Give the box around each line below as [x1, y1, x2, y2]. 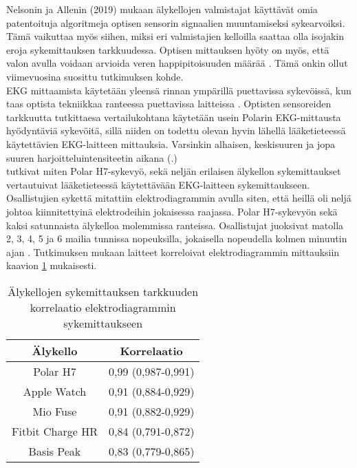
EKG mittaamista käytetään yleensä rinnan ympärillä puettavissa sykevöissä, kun [6, 83, 351, 97]
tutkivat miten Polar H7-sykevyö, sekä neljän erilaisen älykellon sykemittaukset [6, 164, 341, 178]
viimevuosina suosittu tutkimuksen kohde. [6, 69, 184, 83]
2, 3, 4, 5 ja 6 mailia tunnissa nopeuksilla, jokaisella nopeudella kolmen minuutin [6, 231, 347, 246]
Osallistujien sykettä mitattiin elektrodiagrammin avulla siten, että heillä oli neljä [6, 191, 351, 205]
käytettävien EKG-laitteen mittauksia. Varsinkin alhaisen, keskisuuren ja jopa [6, 136, 335, 151]
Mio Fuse [32, 403, 77, 419]
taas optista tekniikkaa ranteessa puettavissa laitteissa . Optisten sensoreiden [6, 96, 332, 111]
